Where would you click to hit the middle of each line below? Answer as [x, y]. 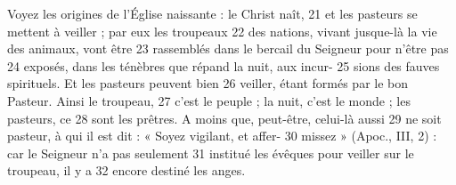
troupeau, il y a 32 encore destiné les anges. [126, 170]
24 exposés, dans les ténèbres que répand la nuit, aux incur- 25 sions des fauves [224, 65]
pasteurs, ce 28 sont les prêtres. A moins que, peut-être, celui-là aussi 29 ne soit [224, 118]
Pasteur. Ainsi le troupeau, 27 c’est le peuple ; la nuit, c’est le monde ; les [209, 100]
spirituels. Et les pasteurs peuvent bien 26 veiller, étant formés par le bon [208, 83]
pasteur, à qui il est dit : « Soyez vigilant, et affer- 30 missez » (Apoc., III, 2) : [222, 136]
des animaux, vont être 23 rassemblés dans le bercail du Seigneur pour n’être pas [228, 48]
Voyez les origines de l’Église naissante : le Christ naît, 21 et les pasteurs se [212, 13]
